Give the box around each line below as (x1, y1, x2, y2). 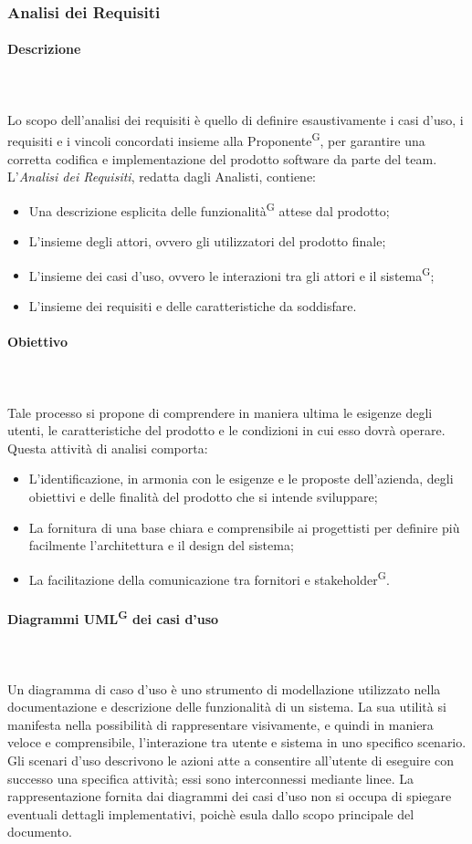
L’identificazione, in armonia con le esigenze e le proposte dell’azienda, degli (28, 469, 454, 488)
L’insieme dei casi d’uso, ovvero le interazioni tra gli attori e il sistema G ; (28, 263, 435, 285)
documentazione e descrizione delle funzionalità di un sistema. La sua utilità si (7, 697, 446, 716)
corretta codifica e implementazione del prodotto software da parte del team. (7, 149, 437, 168)
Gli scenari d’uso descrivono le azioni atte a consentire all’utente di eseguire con (7, 750, 455, 769)
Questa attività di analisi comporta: (7, 438, 208, 457)
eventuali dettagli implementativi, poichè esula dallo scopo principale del (7, 804, 414, 823)
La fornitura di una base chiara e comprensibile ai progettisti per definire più (28, 517, 460, 537)
